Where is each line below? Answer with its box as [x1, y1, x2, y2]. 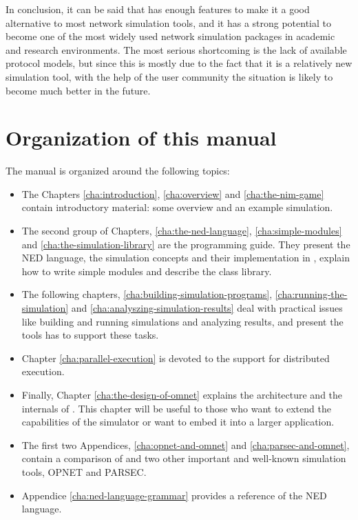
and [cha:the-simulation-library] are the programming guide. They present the [21, 237, 350, 251]
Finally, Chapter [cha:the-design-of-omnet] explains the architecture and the [21, 388, 343, 401]
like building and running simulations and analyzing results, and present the [21, 314, 344, 328]
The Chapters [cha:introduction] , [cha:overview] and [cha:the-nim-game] [21, 186, 324, 201]
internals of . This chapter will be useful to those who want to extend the [21, 401, 331, 415]
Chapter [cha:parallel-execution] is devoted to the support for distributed [21, 350, 330, 365]
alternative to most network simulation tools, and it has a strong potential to [6, 15, 332, 30]
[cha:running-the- [275, 287, 348, 301]
